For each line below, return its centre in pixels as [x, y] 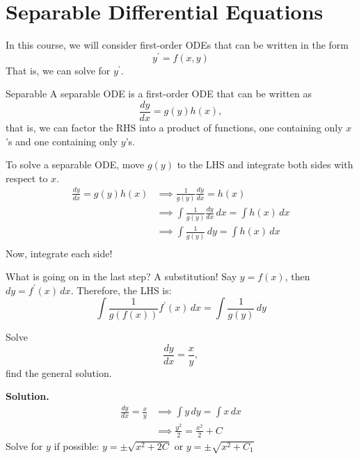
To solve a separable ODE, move [75, 164]
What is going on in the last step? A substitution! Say [121, 276]
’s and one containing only [62, 141]
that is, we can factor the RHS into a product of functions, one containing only [174, 128]
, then [297, 276]
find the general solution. [59, 372]
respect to [27, 178]
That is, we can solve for [58, 70]
